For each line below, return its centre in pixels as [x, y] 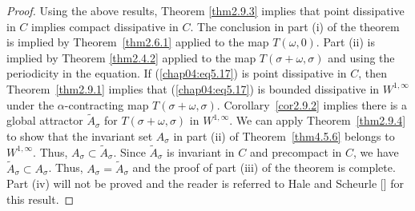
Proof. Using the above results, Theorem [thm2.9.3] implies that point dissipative [205, 10]
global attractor [45, 120]
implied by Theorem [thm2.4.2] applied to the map [131, 57]
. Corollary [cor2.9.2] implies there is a [312, 104]
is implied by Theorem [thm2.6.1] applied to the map [138, 42]
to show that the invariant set [80, 135]
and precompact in [296, 151]
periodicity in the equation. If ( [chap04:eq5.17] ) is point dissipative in [177, 73]
